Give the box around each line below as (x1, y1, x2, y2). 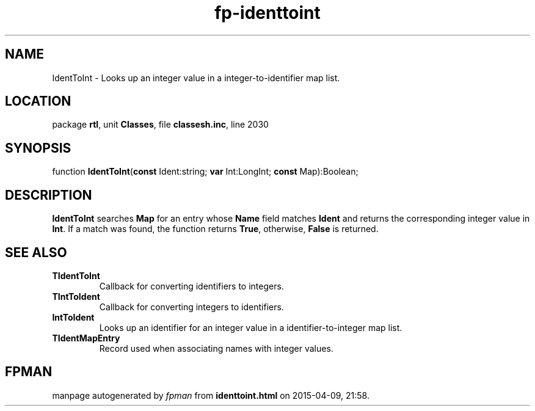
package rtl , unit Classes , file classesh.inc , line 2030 (52, 119, 269, 130)
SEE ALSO (5, 244, 67, 260)
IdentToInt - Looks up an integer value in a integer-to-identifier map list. (52, 72, 340, 83)
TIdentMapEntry (52, 332, 120, 343)
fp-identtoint (214, 2, 321, 23)
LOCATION (5, 93, 71, 109)
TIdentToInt (52, 270, 100, 281)
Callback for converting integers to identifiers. (99, 301, 284, 312)
